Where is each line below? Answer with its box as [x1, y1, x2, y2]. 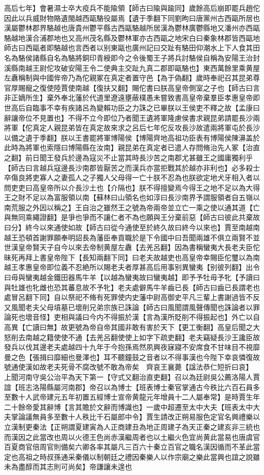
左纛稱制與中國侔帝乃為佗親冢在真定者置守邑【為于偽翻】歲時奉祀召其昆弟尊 [4, 72, 260, 83]
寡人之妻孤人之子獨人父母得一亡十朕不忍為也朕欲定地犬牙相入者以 [39, 172, 260, 183]
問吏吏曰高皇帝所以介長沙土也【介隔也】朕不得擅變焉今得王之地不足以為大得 [4, 182, 260, 192]
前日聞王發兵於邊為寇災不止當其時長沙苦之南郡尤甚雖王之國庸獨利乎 [25, 152, 253, 162]
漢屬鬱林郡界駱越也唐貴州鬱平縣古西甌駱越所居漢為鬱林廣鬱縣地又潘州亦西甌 [4, 22, 260, 33]
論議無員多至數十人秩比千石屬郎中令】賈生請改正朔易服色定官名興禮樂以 [18, 411, 260, 422]
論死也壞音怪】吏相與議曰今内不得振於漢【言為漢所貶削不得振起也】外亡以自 [4, 312, 260, 322]
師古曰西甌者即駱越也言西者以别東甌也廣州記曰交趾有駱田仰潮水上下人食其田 [4, 42, 260, 53]
